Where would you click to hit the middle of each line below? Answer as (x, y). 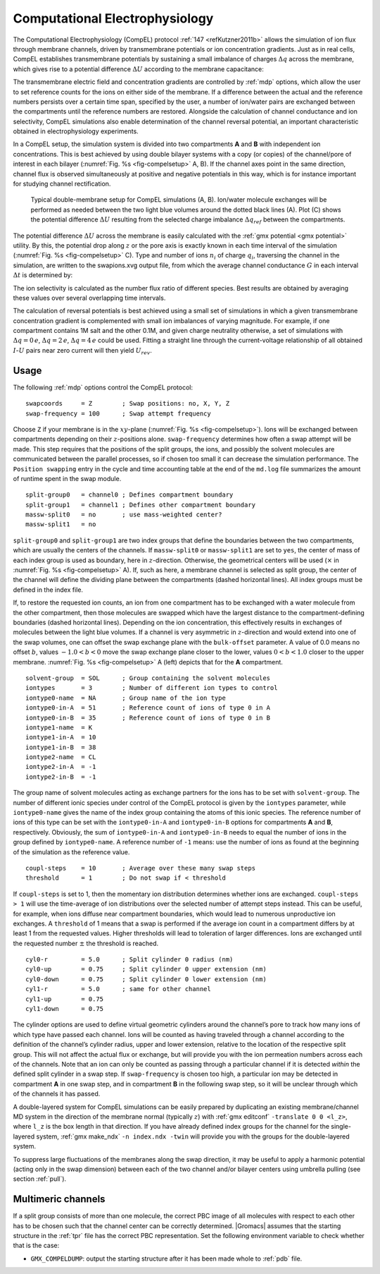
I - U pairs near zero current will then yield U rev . (83, 351)
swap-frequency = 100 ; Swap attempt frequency (118, 413)
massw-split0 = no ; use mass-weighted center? (124, 515)
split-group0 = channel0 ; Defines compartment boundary (129, 495)
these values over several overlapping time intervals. (89, 298)
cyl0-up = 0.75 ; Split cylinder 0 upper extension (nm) (146, 969)
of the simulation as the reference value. (71, 852)
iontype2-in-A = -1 (61, 767)
